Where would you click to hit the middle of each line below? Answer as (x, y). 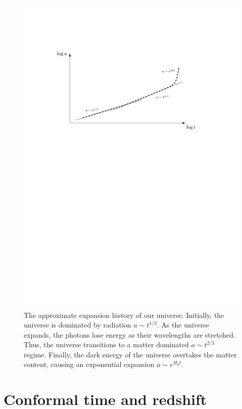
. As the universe (183, 325)
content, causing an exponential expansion (89, 364)
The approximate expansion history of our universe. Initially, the (124, 315)
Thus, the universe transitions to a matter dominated (106, 344)
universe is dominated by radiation (78, 325)
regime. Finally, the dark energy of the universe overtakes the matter (130, 354)
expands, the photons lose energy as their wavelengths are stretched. (130, 334)
